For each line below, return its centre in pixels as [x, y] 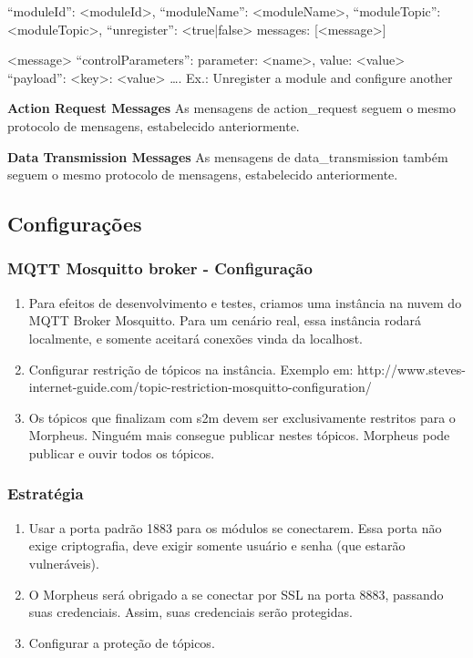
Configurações [75, 224]
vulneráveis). [64, 563]
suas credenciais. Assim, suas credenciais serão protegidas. [190, 612]
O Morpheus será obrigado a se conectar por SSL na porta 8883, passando [236, 594]
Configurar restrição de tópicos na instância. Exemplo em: [191, 369]
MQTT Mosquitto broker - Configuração [160, 268]
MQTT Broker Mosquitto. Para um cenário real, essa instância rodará [225, 320]
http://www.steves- [411, 369]
